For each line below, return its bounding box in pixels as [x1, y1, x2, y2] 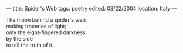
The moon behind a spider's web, [6, 16, 87, 23]
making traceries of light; [6, 23, 67, 29]
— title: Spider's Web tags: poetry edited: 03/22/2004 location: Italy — [6, 5, 177, 12]
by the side [6, 35, 33, 42]
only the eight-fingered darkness [6, 29, 86, 36]
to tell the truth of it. [6, 41, 54, 48]
